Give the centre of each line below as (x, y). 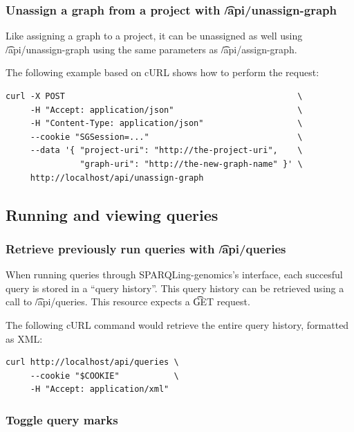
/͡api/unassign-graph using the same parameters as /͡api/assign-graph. (151, 49)
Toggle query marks (62, 419)
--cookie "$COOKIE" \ (104, 376)
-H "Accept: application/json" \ (166, 110)
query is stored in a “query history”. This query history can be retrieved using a (175, 288)
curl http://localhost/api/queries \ (92, 362)
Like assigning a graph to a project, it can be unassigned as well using (154, 36)
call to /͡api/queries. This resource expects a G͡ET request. (128, 301)
